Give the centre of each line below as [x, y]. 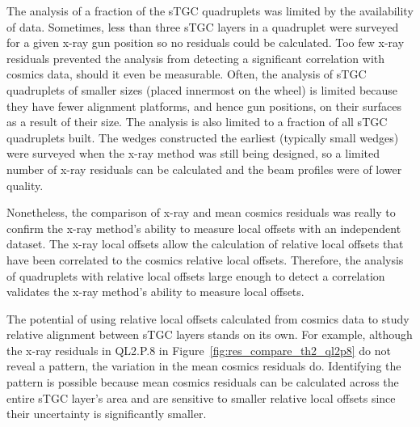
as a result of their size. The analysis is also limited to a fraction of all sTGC [197, 122]
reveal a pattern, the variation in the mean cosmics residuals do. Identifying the [204, 366]
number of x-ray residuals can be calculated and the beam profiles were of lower [204, 169]
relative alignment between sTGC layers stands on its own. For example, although [210, 334]
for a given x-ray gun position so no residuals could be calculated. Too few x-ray [206, 42]
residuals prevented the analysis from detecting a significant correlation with [196, 58]
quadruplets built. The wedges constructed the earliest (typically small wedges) [203, 137]
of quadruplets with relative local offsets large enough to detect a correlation [196, 275]
